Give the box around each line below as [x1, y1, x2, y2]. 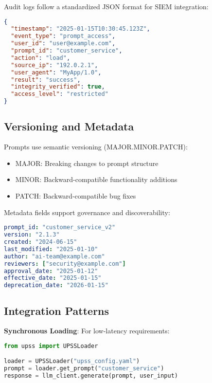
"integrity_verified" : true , [11, 83, 105, 91]
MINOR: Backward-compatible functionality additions [15, 174, 177, 184]
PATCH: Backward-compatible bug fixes [15, 191, 136, 201]
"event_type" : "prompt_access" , [11, 33, 116, 40]
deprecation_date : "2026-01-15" [4, 282, 108, 289]
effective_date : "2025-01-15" [4, 274, 102, 282]
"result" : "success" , [11, 76, 81, 83]
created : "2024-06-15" [4, 238, 77, 246]
